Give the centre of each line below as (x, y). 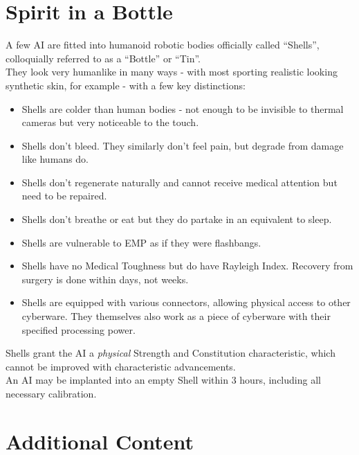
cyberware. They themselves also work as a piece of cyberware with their (176, 316)
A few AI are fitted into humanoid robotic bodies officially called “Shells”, (163, 45)
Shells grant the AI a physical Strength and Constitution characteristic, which (171, 353)
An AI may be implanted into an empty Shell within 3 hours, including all (163, 380)
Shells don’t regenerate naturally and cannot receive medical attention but (179, 182)
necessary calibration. (51, 393)
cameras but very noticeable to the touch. (110, 122)
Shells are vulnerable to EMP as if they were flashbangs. (141, 242)
